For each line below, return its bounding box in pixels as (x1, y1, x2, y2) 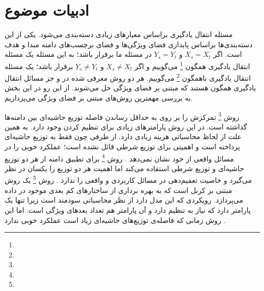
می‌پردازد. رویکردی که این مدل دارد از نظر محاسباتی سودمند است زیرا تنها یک (5, 195, 243, 205)
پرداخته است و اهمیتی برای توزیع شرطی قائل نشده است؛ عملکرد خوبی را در (5, 141, 240, 152)
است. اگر (213, 49, 242, 59)
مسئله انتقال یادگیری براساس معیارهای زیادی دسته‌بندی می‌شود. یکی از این (5, 29, 233, 40)
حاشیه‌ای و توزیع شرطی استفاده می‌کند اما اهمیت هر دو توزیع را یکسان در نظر (5, 163, 244, 173)
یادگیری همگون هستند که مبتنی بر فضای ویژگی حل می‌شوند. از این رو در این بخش (5, 82, 256, 93)
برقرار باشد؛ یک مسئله (5, 60, 73, 71)
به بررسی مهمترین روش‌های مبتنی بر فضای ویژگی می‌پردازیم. (5, 92, 193, 103)
